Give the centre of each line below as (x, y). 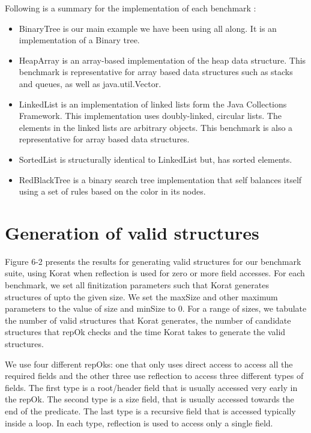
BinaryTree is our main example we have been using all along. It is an (148, 28)
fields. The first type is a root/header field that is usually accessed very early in (151, 387)
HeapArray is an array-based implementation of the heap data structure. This (162, 60)
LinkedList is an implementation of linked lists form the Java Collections (153, 104)
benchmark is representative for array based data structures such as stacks (156, 72)
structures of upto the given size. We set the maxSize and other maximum (141, 296)
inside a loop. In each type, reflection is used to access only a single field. (139, 422)
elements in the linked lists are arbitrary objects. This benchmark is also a (156, 127)
